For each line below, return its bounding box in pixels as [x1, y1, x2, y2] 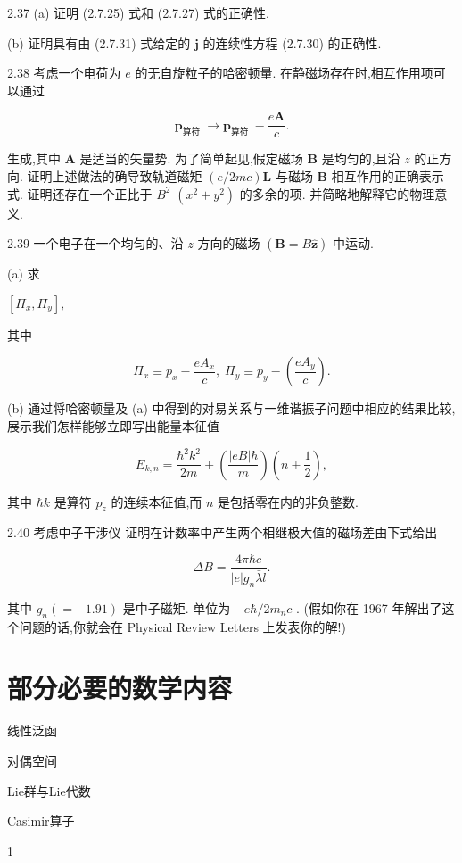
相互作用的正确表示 [331, 167, 444, 186]
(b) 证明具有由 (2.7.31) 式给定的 [7, 33, 191, 52]
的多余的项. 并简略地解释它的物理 [239, 184, 435, 203]
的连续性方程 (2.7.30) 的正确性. [202, 33, 382, 52]
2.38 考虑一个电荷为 [7, 63, 121, 82]
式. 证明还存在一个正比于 [7, 184, 153, 203]
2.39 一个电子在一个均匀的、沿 [7, 234, 184, 253]
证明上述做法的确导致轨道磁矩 [27, 167, 202, 186]
